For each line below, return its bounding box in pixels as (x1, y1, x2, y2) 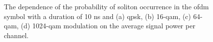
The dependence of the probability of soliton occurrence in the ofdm (4, 1, 209, 11)
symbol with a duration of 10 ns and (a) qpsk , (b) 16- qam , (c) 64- (4, 11, 203, 21)
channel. (4, 30, 29, 40)
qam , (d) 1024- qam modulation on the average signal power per (4, 21, 195, 31)
